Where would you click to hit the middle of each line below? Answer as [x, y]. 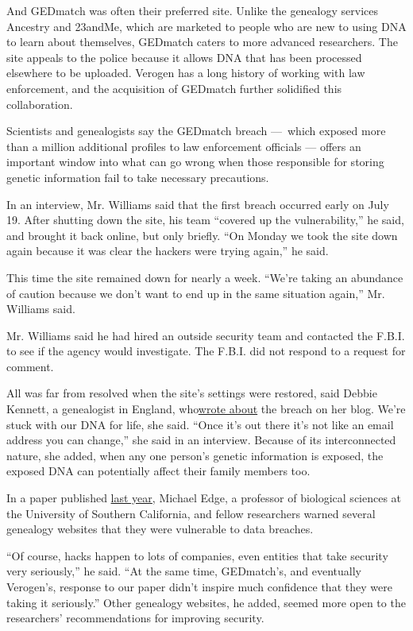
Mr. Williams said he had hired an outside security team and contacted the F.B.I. [206, 335]
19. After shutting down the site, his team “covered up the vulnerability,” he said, [205, 220]
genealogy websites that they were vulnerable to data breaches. [160, 529]
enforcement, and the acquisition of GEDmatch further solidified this [174, 88]
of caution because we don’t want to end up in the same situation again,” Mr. [196, 293]
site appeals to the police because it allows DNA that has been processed [184, 57]
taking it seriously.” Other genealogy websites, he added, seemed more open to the [206, 602]
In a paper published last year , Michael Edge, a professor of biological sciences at [204, 498]
